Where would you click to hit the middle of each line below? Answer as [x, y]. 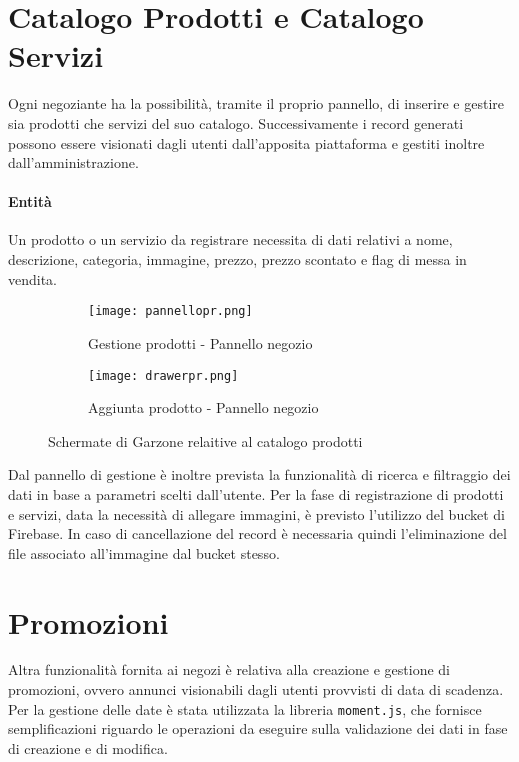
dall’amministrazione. [73, 162]
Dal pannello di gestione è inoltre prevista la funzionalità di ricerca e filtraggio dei [259, 474]
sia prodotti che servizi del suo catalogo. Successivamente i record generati [236, 122]
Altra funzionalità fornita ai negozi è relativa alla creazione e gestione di [229, 669]
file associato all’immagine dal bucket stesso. [144, 552]
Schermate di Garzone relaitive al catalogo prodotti [205, 440]
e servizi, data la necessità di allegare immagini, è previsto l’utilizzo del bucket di [256, 513]
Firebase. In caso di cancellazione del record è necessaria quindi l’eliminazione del [257, 533]
